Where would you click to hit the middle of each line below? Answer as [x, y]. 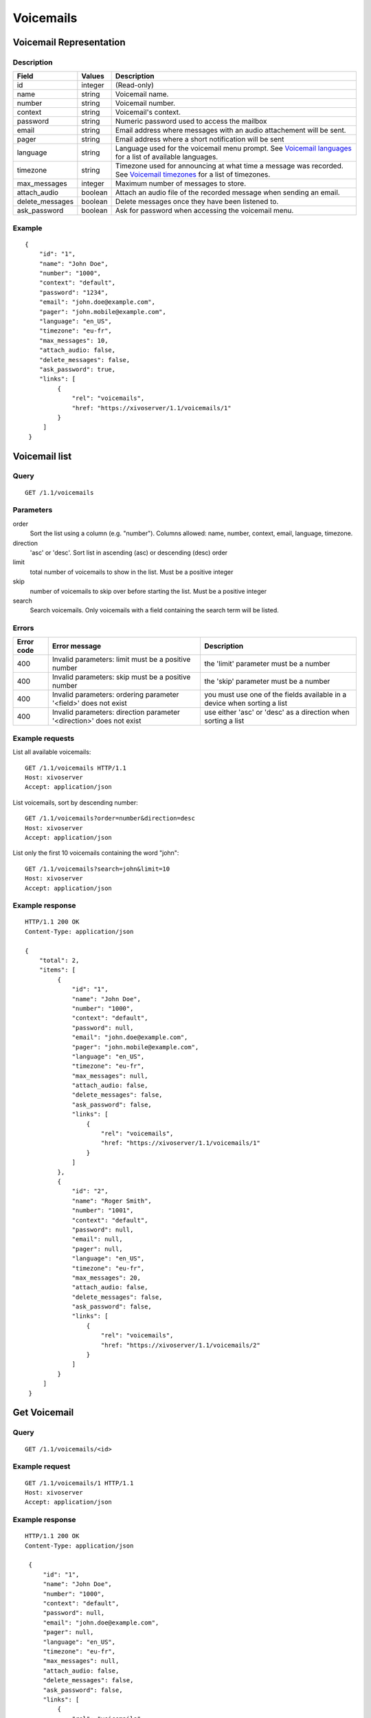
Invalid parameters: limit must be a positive [121, 660]
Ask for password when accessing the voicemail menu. [204, 211]
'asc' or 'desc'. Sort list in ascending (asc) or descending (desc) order [129, 553]
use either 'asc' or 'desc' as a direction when [277, 713]
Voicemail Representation [69, 42]
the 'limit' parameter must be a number [267, 664]
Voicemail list [42, 456]
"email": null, [97, 1239]
